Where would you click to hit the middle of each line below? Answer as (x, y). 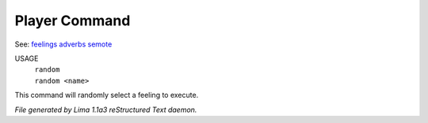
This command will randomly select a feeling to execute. (107, 95)
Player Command (73, 20)
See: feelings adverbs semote (63, 44)
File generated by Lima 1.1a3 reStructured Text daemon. (106, 110)
